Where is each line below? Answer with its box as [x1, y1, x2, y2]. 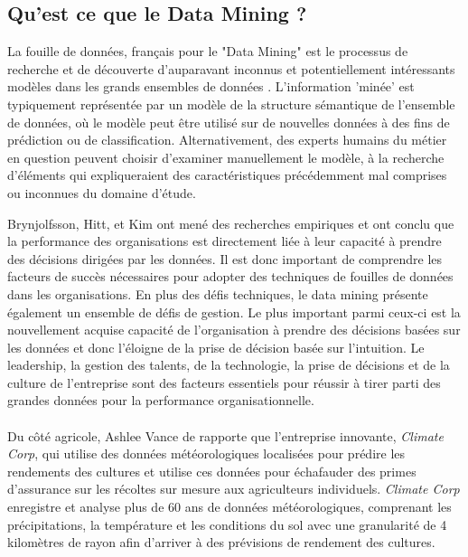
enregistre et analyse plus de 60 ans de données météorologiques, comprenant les [7, 497, 452, 516]
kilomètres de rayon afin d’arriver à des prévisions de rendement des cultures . [7, 533, 435, 552]
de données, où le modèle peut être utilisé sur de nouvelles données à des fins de [7, 112, 450, 131]
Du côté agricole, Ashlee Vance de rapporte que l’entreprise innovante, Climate [7, 426, 444, 445]
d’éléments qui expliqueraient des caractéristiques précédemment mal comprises [7, 165, 447, 184]
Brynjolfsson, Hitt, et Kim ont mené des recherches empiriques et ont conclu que [7, 213, 454, 232]
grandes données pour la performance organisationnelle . [7, 391, 314, 410]
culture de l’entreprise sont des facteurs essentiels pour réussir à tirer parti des [7, 373, 441, 392]
